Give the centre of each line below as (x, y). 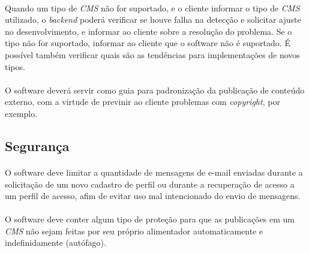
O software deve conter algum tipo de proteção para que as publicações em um (150, 219)
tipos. (15, 66)
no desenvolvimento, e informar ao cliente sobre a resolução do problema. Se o (148, 31)
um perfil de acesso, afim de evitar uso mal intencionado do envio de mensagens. (153, 196)
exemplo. (21, 113)
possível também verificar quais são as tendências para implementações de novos (152, 54)
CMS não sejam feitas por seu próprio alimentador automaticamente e (134, 231)
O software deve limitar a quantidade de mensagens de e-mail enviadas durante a (154, 172)
